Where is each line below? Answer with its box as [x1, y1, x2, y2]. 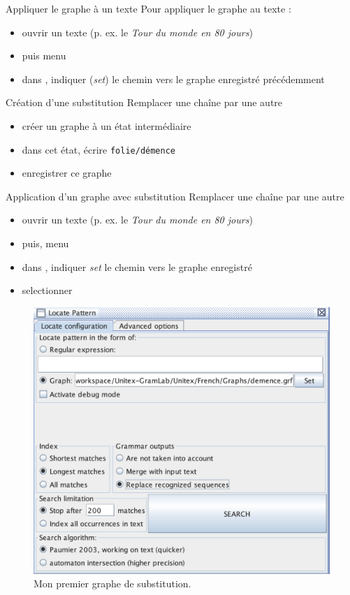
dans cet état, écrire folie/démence [22, 142, 176, 156]
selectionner [22, 283, 73, 297]
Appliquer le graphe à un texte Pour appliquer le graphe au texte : [6, 1, 291, 15]
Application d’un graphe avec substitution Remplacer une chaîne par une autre [6, 189, 344, 203]
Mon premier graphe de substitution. [34, 576, 191, 591]
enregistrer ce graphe [22, 166, 112, 180]
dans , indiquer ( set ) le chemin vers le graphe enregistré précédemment [22, 71, 325, 86]
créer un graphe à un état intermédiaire [22, 118, 191, 133]
